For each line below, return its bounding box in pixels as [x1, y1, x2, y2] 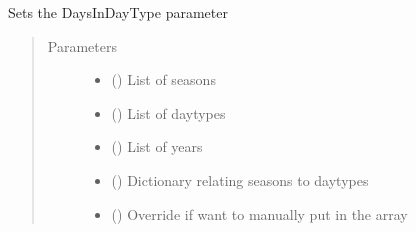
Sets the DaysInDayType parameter [8, 2, 228, 22]
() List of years [111, 136, 203, 157]
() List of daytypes [111, 102, 226, 123]
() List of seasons [111, 69, 216, 90]
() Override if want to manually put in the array [111, 203, 408, 224]
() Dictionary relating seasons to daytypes [111, 169, 369, 190]
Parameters [47, 35, 117, 56]
